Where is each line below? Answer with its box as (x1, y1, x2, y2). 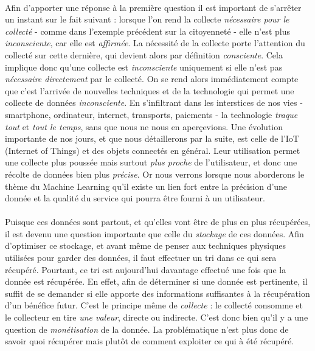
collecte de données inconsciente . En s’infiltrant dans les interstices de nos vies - (5, 96, 303, 109)
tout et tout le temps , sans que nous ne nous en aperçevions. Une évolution (5, 120, 283, 133)
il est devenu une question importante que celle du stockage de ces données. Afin (5, 227, 304, 240)
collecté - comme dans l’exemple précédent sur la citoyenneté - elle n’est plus (5, 24, 290, 37)
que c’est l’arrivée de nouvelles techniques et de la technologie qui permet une (5, 84, 294, 97)
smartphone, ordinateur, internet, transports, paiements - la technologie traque (5, 108, 298, 120)
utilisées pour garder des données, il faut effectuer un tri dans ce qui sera (5, 251, 277, 264)
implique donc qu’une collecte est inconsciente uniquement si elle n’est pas (5, 60, 283, 73)
